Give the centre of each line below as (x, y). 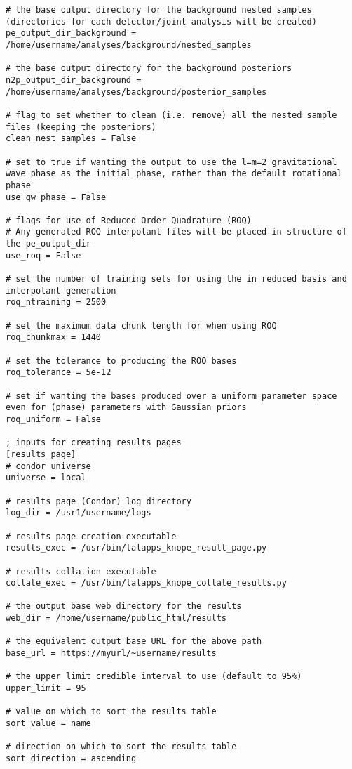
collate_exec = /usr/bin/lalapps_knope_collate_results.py (146, 583)
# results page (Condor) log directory (99, 501)
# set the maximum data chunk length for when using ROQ (141, 326)
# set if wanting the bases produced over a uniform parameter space (171, 396)
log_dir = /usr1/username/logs (79, 513)
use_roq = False (43, 255)
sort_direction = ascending (71, 758)
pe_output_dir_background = (71, 33)
